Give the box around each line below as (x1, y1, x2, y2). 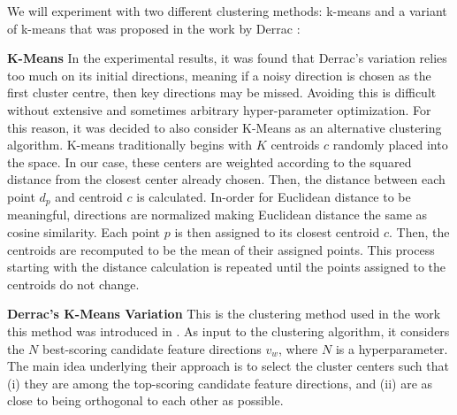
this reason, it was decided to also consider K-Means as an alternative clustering (7, 118, 442, 136)
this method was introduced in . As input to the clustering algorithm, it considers (7, 321, 450, 340)
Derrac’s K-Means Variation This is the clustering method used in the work (7, 304, 441, 323)
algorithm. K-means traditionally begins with (7, 135, 253, 154)
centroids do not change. (7, 274, 140, 293)
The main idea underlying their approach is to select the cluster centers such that (7, 357, 449, 375)
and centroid (55, 187, 123, 205)
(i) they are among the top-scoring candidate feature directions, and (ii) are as (7, 373, 433, 392)
